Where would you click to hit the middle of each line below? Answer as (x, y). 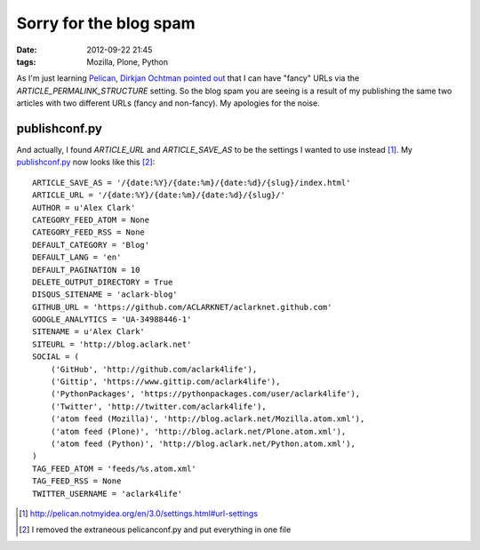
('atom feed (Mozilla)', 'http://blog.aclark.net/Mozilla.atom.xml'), (208, 419)
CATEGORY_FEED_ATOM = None (91, 219)
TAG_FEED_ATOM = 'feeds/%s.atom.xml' (115, 468)
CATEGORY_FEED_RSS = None (89, 232)
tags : (26, 61)
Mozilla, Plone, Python (128, 61)
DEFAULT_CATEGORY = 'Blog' (91, 245)
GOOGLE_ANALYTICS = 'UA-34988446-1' (112, 319)
